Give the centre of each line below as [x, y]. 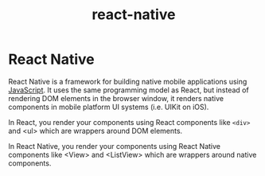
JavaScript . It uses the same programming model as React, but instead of [129, 90]
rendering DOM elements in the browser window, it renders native [116, 98]
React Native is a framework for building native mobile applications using [128, 81]
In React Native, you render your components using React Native [115, 146]
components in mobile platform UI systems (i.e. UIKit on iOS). [109, 107]
